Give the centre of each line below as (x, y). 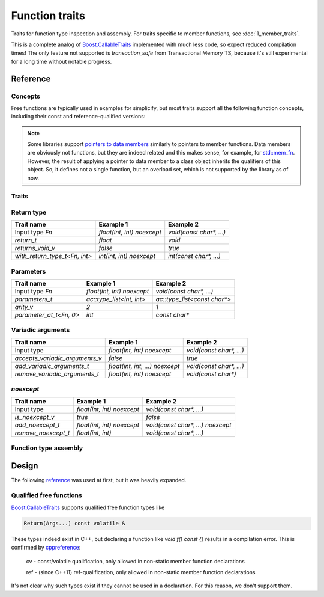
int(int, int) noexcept (127, 256)
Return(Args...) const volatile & (74, 523)
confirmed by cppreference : (46, 548)
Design (25, 466)
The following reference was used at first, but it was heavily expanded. (99, 480)
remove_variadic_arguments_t (57, 374)
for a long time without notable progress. (61, 61)
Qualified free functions (46, 495)
